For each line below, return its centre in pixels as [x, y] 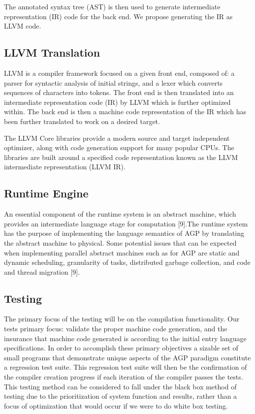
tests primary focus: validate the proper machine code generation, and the [116, 329]
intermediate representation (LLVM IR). [65, 167]
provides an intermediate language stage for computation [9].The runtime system [126, 223]
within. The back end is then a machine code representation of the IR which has [125, 111]
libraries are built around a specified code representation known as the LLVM [121, 157]
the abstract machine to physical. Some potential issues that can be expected [120, 242]
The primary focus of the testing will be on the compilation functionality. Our [122, 319]
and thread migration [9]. [42, 271]
